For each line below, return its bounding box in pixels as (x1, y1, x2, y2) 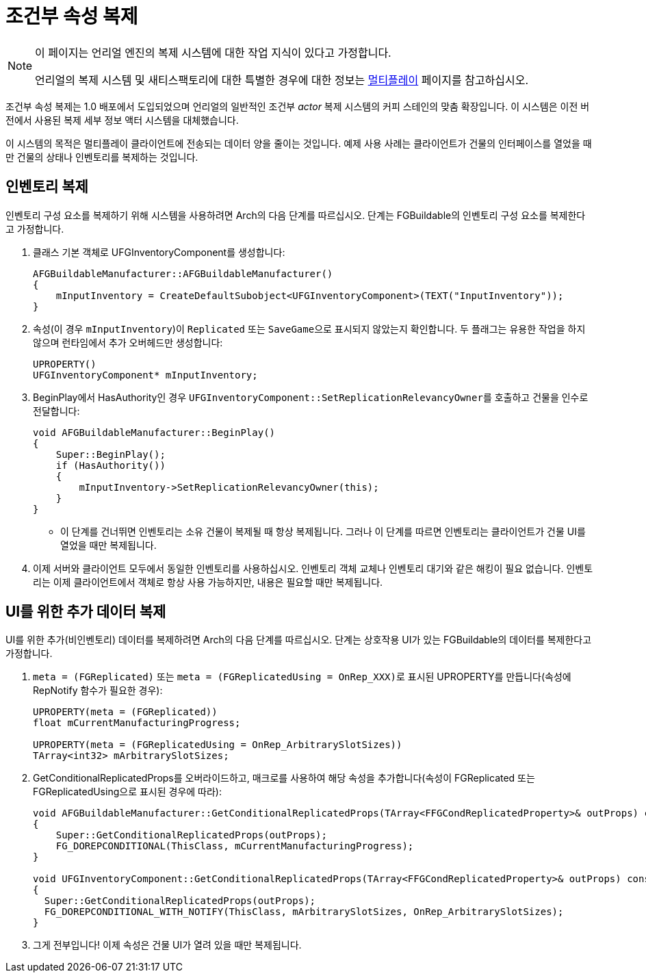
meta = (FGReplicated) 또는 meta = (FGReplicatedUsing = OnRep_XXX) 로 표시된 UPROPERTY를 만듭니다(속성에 (33, 671, 571, 683)
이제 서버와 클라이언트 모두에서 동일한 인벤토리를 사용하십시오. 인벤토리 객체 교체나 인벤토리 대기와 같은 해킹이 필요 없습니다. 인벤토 (33, 562, 593, 574)
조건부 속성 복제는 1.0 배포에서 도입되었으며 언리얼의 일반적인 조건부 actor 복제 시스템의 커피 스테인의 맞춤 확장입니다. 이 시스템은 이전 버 (5, 100, 590, 112)
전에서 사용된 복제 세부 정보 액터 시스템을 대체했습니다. (5, 114, 239, 126)
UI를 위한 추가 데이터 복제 (5, 603, 166, 621)
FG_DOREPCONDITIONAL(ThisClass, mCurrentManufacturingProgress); (55, 840, 414, 852)
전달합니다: (33, 404, 80, 417)
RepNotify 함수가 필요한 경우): (33, 684, 163, 697)
